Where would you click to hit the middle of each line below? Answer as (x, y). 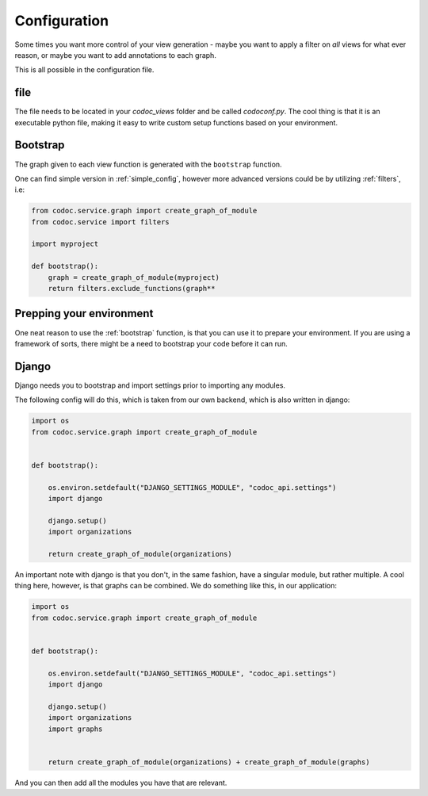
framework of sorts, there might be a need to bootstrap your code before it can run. (151, 343)
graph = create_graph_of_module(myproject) (134, 277)
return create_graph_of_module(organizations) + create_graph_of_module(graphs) (209, 762)
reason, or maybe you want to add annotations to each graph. (116, 55)
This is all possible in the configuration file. (84, 70)
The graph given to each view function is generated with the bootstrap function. (148, 164)
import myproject (65, 244)
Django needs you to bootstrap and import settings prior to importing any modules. (150, 385)
